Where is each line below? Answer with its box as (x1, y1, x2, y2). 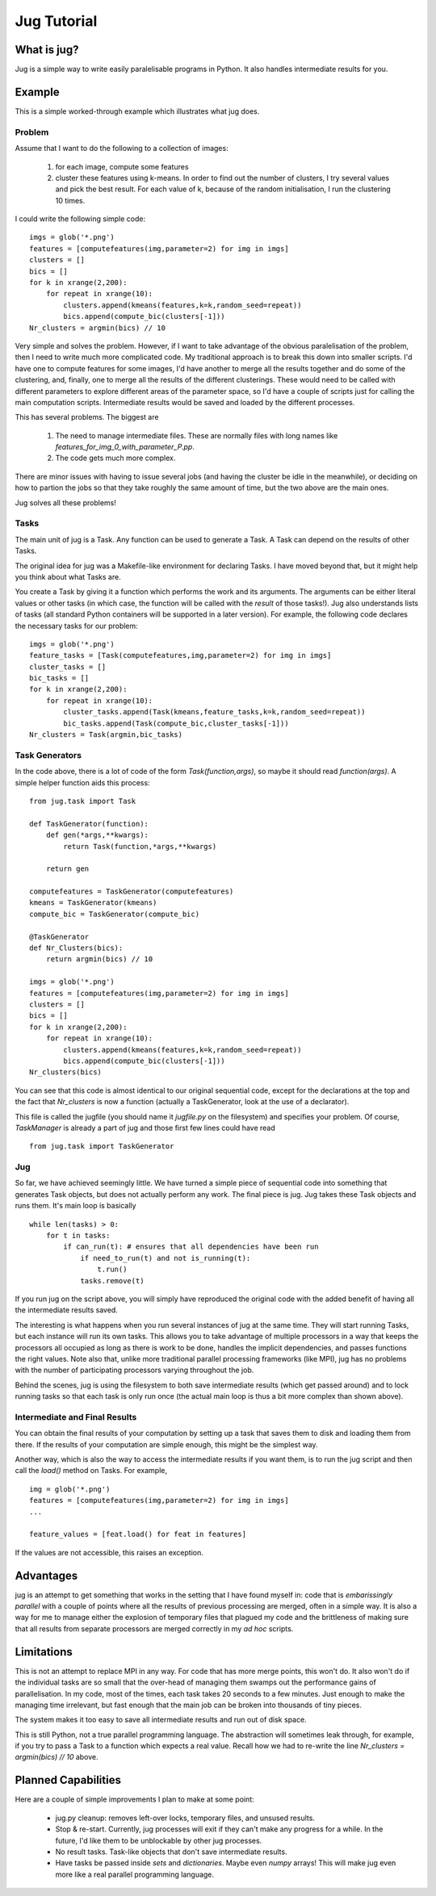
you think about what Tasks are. (15, 571, 121, 581)
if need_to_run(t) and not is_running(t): (80, 1254, 251, 1262)
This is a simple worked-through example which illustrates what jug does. (15, 106, 260, 116)
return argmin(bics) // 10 (45, 955, 153, 964)
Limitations (15, 1645, 73, 1659)
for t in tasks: (45, 1231, 111, 1240)
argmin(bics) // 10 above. (15, 1752, 99, 1762)
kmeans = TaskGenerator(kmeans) (29, 898, 157, 907)
